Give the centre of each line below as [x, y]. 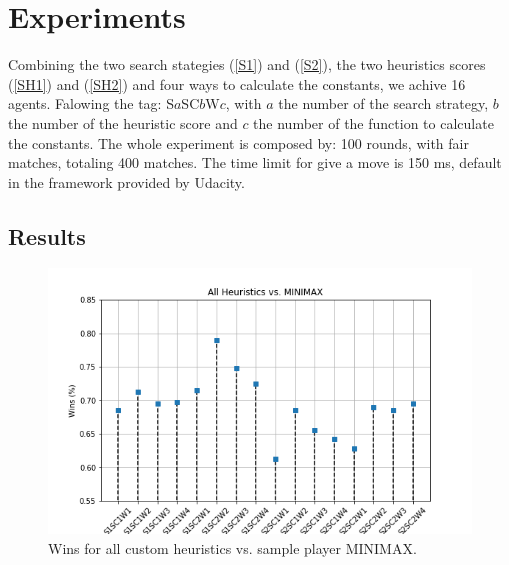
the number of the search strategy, [383, 103]
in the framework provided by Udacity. [126, 181]
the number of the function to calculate [373, 122]
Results [47, 235]
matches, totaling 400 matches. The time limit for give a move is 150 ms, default [255, 162]
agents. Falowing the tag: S [91, 103]
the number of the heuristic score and [123, 122]
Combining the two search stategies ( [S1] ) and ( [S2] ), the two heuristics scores [247, 64]
